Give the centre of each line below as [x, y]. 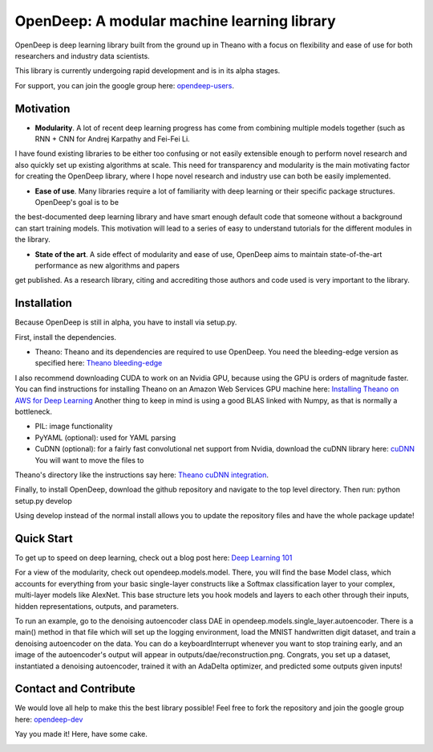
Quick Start [44, 538]
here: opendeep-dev [49, 719]
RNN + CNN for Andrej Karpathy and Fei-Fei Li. [112, 139]
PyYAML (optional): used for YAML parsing [105, 437]
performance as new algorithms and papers [107, 265]
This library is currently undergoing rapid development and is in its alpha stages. [148, 71]
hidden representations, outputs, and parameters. [97, 606]
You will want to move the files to [89, 460]
